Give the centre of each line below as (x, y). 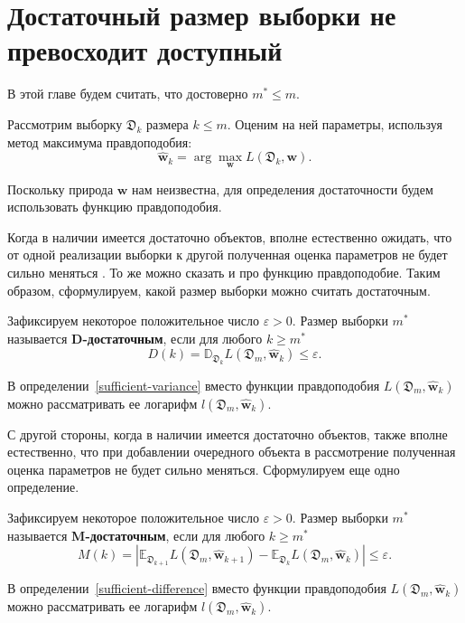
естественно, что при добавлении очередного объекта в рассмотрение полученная (232, 452)
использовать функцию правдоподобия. (115, 207)
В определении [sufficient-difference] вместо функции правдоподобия (197, 588)
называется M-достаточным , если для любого (136, 535)
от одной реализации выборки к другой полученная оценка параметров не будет (228, 255)
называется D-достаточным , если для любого (135, 338)
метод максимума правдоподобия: (100, 142)
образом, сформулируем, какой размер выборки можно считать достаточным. (219, 290)
